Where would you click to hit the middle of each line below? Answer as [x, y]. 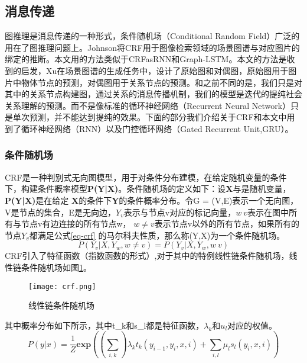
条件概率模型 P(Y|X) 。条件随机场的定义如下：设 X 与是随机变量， [164, 189]
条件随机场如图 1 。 [56, 267]
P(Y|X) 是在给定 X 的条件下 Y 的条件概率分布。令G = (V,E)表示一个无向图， [152, 200]
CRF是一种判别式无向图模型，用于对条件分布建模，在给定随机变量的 [138, 177]
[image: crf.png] [62, 286]
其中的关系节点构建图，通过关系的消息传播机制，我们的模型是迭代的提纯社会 [153, 94]
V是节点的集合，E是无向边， [61, 212]
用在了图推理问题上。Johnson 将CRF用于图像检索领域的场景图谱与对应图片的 [152, 47]
